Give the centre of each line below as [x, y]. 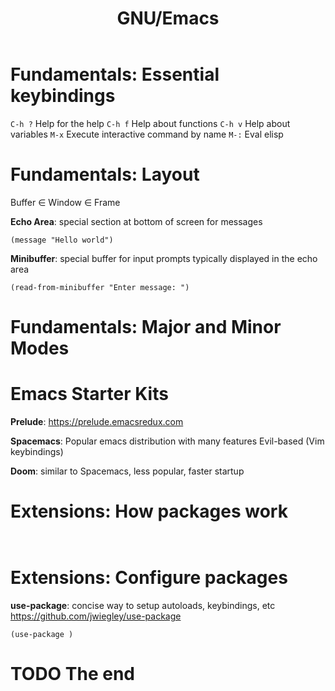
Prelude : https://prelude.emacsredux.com [97, 421]
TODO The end [72, 674]
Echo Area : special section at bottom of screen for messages [136, 221]
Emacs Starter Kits [89, 394]
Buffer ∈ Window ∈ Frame [65, 202]
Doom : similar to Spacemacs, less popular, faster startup [127, 471]
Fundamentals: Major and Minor [146, 327]
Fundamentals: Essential [115, 74]
